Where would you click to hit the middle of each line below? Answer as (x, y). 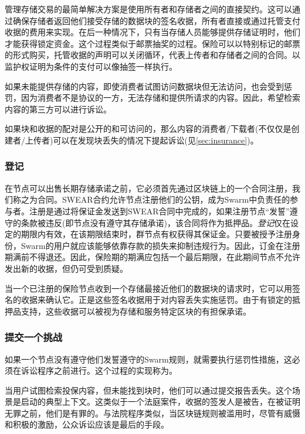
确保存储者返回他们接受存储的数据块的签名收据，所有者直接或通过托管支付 (156, 20)
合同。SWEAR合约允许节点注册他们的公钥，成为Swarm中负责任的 (164, 199)
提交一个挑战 (34, 337)
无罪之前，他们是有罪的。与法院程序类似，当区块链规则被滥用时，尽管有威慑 (152, 413)
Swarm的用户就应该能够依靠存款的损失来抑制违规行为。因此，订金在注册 (160, 245)
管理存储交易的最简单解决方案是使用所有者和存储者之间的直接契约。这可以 (148, 9)
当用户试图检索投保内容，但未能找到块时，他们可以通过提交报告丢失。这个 (148, 390)
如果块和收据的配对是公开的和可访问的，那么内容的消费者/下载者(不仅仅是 (148, 129)
